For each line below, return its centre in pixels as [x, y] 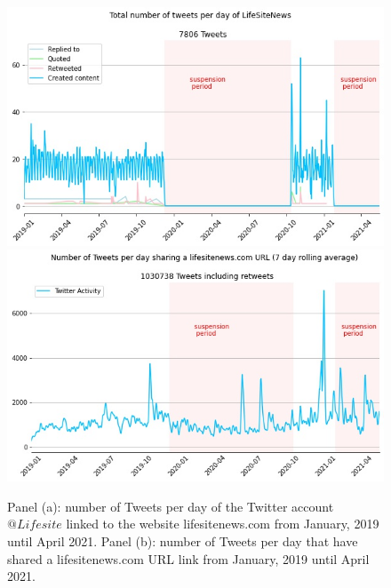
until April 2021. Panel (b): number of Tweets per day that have [183, 541]
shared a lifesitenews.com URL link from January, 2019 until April [188, 558]
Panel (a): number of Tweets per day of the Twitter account [171, 506]
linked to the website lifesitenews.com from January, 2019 [223, 524]
